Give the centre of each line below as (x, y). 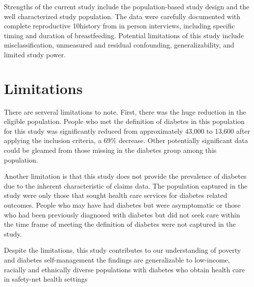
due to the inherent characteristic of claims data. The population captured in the (126, 185)
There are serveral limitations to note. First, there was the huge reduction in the (125, 111)
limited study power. (35, 54)
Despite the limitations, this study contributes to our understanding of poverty (123, 250)
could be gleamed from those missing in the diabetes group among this (110, 150)
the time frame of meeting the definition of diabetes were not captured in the (120, 224)
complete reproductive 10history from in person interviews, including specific (119, 26)
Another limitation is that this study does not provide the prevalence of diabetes (125, 176)
